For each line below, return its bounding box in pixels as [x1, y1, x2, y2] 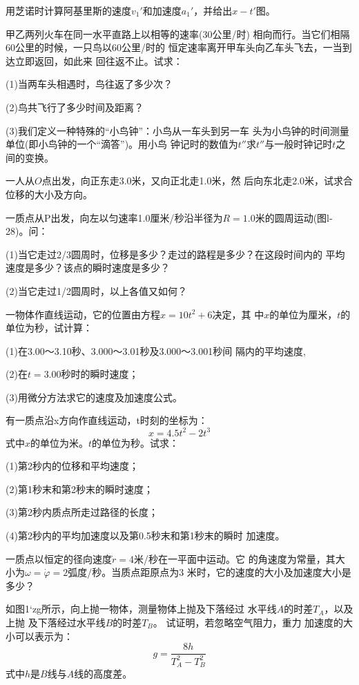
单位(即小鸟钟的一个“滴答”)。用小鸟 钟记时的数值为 [6, 137, 238, 151]
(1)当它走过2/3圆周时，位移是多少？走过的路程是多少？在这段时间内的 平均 [6, 247, 345, 261]
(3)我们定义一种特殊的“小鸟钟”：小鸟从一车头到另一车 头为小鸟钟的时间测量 [6, 123, 349, 137]
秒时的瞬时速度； [61, 367, 139, 381]
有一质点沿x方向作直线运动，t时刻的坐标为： [6, 413, 208, 427]
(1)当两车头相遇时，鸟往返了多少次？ [6, 77, 173, 91]
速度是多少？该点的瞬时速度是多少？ [6, 260, 170, 275]
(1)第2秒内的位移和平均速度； [6, 459, 139, 473]
